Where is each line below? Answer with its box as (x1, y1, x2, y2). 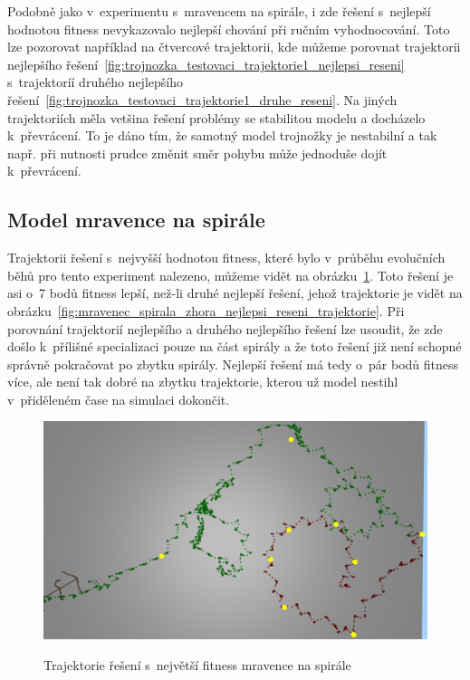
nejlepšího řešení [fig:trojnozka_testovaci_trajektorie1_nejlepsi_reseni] (7, 54, 405, 73)
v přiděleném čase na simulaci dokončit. (7, 389, 230, 408)
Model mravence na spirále (7, 206, 265, 234)
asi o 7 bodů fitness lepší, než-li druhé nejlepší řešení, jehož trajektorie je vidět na (7, 283, 463, 302)
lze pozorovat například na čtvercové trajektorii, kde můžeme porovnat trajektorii (7, 37, 461, 56)
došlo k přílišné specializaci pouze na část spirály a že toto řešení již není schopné (7, 337, 462, 356)
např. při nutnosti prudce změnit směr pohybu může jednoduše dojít (7, 143, 388, 162)
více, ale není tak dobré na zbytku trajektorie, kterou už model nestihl (7, 372, 398, 391)
